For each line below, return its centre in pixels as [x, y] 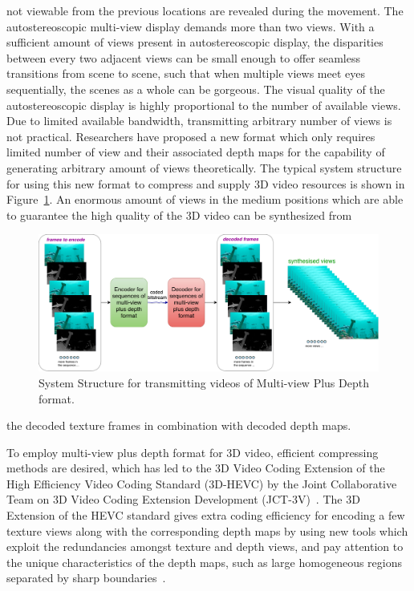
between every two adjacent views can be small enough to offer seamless [183, 57]
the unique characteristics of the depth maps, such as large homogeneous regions [204, 562]
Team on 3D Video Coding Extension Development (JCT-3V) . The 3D [183, 499]
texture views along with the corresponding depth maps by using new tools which [207, 530]
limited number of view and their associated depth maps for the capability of [196, 152]
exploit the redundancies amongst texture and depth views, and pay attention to [205, 546]
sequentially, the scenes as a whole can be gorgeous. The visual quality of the [196, 89]
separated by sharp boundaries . [86, 578]
